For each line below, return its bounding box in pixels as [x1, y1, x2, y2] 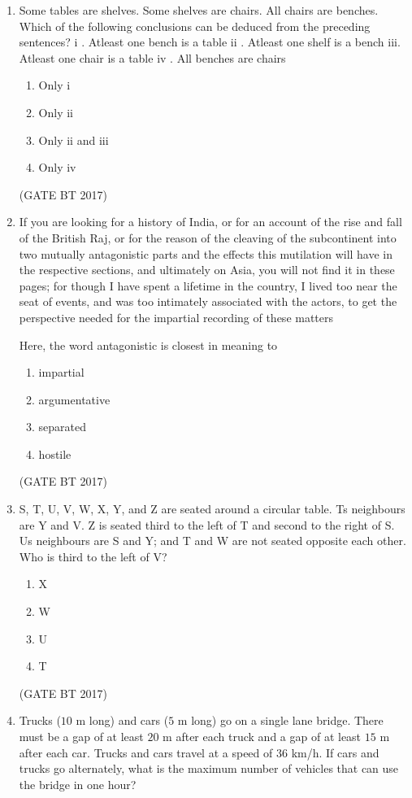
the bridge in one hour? [19, 775, 137, 792]
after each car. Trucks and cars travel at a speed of [19, 743, 273, 761]
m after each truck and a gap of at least [163, 728, 362, 744]
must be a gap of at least [19, 728, 144, 744]
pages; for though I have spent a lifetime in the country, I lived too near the [19, 277, 397, 294]
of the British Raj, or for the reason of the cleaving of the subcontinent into [19, 229, 397, 246]
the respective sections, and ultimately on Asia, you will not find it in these [19, 261, 395, 278]
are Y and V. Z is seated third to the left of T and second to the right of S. [19, 516, 395, 533]
